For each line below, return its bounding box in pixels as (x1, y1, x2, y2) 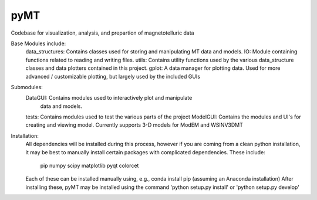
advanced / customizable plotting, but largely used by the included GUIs (25, 73, 201, 80)
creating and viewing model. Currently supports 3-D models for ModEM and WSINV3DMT (25, 121, 243, 128)
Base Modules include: (11, 40, 66, 47)
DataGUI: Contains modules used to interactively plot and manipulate (25, 94, 193, 101)
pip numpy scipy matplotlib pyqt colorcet (40, 162, 139, 170)
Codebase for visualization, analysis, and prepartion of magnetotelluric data (11, 29, 194, 36)
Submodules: (11, 83, 43, 90)
